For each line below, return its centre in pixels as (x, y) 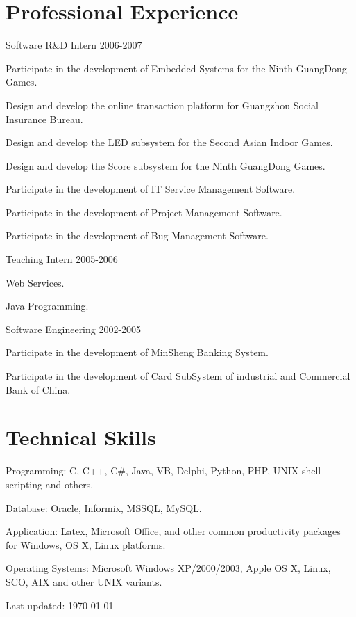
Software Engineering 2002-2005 (74, 329)
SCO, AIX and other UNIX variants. (84, 581)
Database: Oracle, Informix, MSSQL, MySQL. (104, 507)
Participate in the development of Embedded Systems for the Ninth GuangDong (176, 68)
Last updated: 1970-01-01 (60, 605)
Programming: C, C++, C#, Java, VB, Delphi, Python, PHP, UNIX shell (163, 471)
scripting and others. (50, 484)
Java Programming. (47, 306)
